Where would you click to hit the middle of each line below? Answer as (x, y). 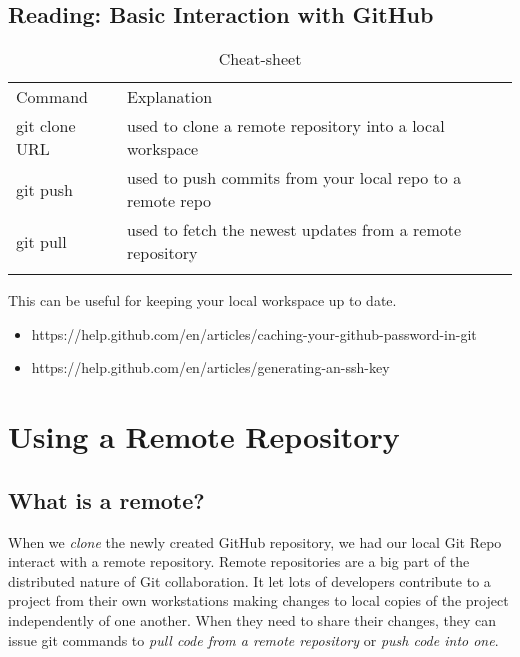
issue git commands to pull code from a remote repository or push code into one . (253, 639)
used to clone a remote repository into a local (285, 126)
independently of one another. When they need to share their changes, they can (252, 619)
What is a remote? (106, 499)
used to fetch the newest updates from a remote (294, 230)
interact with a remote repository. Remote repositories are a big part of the (239, 561)
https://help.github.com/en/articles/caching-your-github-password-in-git (254, 333)
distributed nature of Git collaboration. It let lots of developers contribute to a (249, 580)
